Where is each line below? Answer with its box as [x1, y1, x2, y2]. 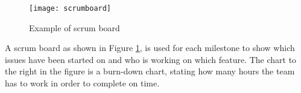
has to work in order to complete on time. [5, 77, 160, 89]
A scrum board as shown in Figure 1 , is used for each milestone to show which [5, 41, 295, 54]
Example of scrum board [29, 21, 120, 34]
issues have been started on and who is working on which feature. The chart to [5, 53, 297, 65]
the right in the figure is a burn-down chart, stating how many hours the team [5, 65, 295, 77]
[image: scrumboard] [29, 4, 112, 13]
